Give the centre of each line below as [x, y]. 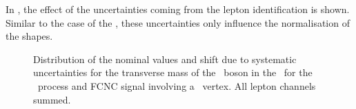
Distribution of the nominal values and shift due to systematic [165, 59]
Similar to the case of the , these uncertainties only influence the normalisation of [178, 22]
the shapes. [29, 36]
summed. [52, 99]
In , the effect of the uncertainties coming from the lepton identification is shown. [178, 9]
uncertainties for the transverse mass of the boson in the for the [173, 72]
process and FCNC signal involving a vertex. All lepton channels [177, 85]
